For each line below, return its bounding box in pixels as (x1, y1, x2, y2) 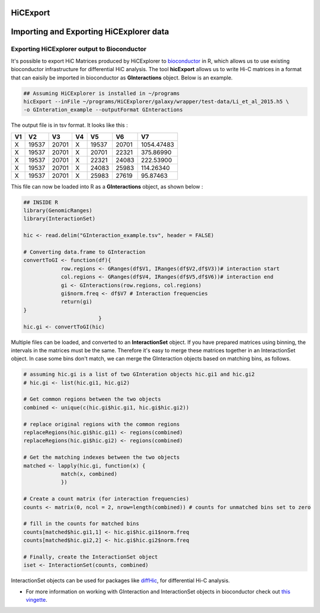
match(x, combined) (60, 470, 118, 477)
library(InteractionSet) (23, 215, 96, 222)
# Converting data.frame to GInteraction (23, 249, 146, 256)
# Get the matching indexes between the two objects (23, 454, 180, 461)
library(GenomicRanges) (23, 207, 93, 214)
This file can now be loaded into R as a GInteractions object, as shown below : (11, 183, 203, 190)
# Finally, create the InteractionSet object (23, 553, 158, 560)
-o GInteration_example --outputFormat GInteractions (23, 107, 183, 113)
